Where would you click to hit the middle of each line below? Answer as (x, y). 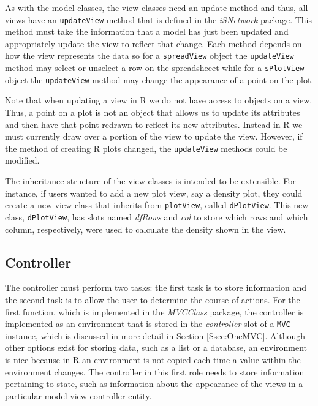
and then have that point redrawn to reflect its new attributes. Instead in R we (154, 124)
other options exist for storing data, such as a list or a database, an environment (156, 348)
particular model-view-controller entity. (78, 395)
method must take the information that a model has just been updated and (147, 32)
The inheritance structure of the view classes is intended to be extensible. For (150, 181)
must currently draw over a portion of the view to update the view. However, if (154, 136)
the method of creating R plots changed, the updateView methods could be (146, 148)
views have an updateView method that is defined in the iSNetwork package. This (159, 19)
